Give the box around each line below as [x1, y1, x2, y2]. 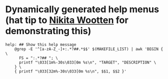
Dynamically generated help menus [5, 4, 159, 15]
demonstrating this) [5, 25, 91, 37]
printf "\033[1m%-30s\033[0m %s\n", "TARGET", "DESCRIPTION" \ [18, 60, 157, 65]
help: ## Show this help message [5, 42, 77, 47]
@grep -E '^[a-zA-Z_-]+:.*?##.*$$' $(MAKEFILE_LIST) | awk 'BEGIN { [14, 46, 163, 51]
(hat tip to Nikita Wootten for [5, 14, 129, 26]
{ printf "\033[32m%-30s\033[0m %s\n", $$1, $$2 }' [14, 69, 127, 74]
